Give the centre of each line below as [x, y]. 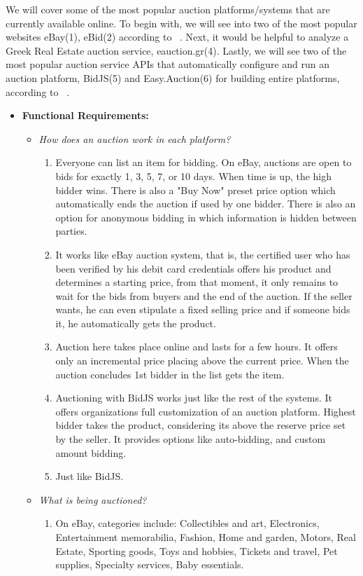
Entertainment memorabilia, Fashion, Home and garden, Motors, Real [206, 537]
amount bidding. [91, 452]
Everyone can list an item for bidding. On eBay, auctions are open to [204, 162]
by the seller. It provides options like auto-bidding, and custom [191, 439]
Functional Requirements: [85, 115]
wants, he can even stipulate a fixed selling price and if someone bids [203, 309]
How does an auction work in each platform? [135, 138]
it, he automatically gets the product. [136, 323]
